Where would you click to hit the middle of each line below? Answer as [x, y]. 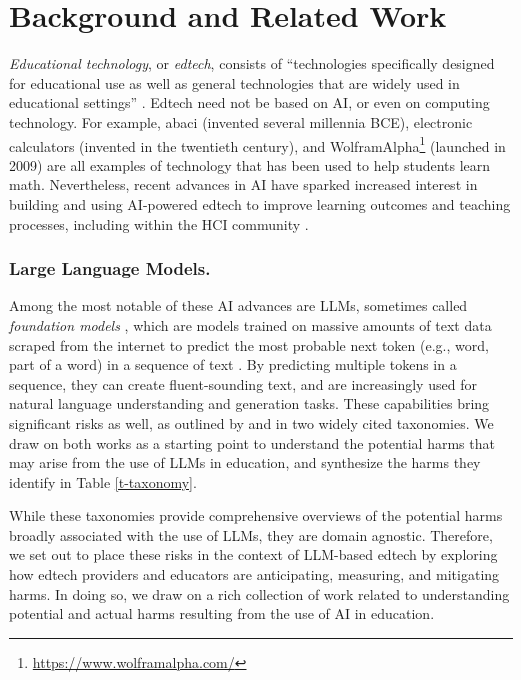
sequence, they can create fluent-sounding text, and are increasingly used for [243, 383]
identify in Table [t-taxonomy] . [103, 481]
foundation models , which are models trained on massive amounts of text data [250, 324]
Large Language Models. [110, 268]
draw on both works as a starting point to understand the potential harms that [252, 442]
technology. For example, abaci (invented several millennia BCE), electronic [241, 121]
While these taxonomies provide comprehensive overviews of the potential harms [256, 515]
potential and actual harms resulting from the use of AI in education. [222, 613]
